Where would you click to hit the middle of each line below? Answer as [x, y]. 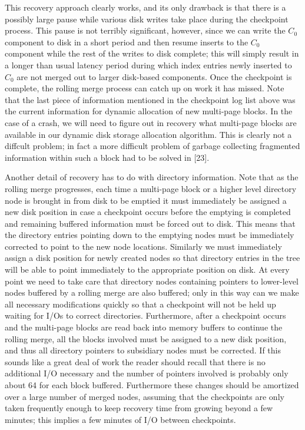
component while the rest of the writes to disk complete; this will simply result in [152, 53]
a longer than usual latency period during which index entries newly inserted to [148, 64]
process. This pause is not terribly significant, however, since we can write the [145, 30]
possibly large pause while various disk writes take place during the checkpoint [147, 19]
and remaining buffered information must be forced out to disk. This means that [150, 223]
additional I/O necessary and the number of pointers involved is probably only [147, 373]
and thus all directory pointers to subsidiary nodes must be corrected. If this [143, 350]
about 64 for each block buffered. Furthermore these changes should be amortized [152, 385]
